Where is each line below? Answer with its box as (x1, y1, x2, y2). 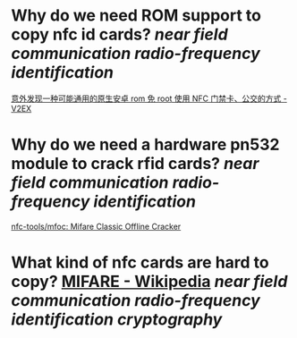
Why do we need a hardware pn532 (11, 135, 280, 155)
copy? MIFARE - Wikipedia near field (11, 272, 288, 292)
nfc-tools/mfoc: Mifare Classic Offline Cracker (11, 221, 182, 232)
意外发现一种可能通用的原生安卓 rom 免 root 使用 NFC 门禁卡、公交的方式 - (11, 93, 288, 104)
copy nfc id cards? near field (11, 24, 228, 45)
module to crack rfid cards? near (11, 154, 259, 174)
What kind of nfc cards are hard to (11, 252, 270, 273)
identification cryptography (11, 309, 223, 330)
